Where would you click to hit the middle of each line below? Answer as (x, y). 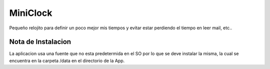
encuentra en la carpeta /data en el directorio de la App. (67, 61)
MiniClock (31, 13)
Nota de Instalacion (40, 42)
